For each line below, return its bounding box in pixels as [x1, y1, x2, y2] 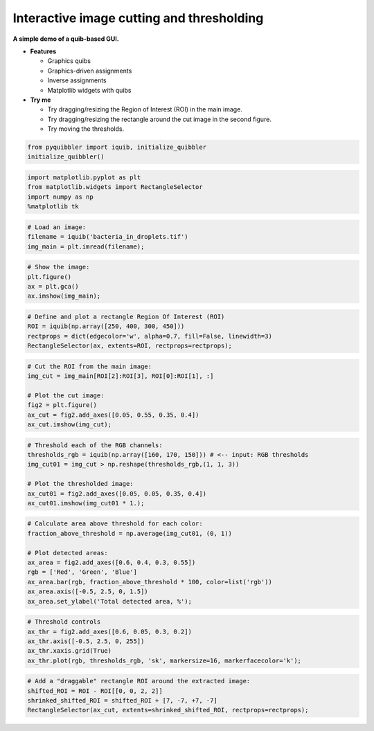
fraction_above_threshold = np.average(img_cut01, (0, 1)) [27, 530, 232, 537]
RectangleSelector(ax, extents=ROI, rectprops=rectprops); [27, 342, 232, 350]
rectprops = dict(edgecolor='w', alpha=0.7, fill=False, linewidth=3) [27, 332, 273, 340]
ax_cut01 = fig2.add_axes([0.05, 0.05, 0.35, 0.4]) [27, 489, 207, 498]
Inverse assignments [47, 76, 107, 84]
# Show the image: [27, 263, 90, 271]
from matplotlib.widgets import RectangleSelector [27, 183, 204, 191]
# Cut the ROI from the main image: [27, 362, 152, 370]
